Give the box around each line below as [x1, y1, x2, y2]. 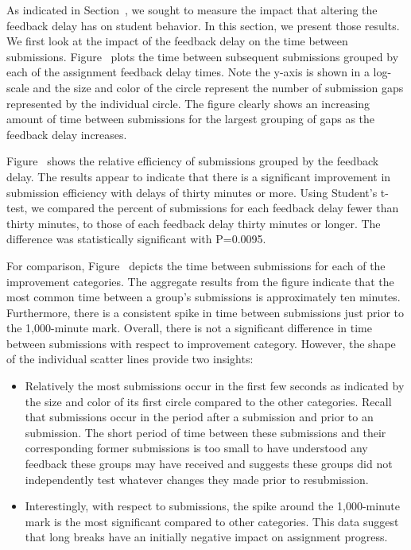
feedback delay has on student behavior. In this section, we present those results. [6, 17, 400, 33]
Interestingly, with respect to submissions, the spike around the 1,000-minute [25, 498, 401, 514]
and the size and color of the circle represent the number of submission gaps [33, 79, 404, 95]
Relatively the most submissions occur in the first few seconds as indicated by [25, 378, 405, 394]
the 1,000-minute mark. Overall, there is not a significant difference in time [6, 320, 372, 336]
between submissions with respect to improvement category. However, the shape [6, 335, 396, 351]
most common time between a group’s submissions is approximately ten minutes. [6, 289, 401, 305]
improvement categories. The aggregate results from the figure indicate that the [6, 273, 394, 289]
